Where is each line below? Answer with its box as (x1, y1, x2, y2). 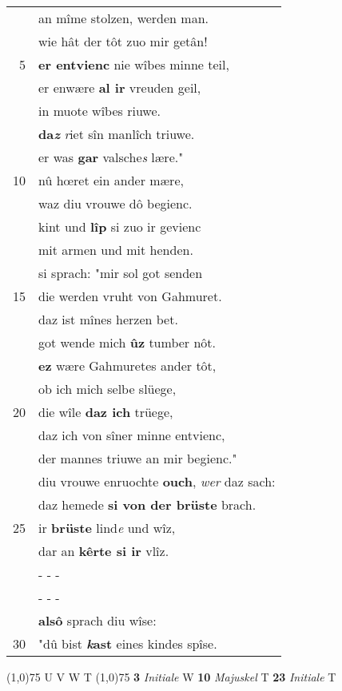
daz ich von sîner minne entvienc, (38, 426, 225, 444)
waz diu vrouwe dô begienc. (38, 194, 193, 212)
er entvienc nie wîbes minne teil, (38, 55, 229, 73)
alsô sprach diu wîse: (38, 611, 157, 629)
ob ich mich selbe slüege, (38, 379, 177, 398)
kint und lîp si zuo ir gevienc (38, 217, 201, 236)
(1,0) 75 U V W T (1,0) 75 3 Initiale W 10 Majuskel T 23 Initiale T (6, 669, 336, 685)
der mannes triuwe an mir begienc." (38, 449, 237, 467)
